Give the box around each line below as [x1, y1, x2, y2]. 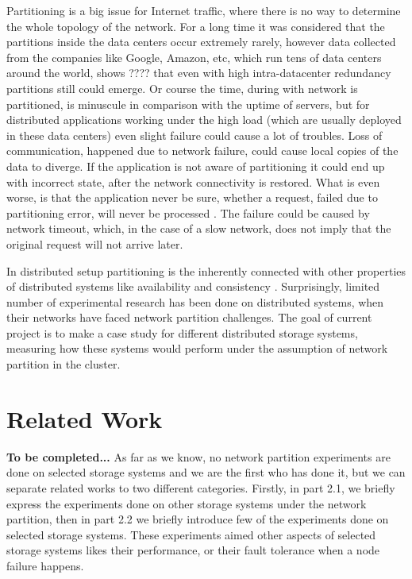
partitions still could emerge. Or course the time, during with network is [6, 79, 358, 96]
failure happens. [6, 557, 84, 573]
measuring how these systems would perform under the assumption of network [6, 340, 388, 357]
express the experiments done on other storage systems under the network [6, 495, 367, 511]
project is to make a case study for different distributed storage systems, [6, 324, 358, 341]
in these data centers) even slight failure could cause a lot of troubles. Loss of [6, 126, 383, 143]
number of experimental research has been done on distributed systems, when [6, 293, 384, 310]
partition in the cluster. [6, 356, 121, 372]
